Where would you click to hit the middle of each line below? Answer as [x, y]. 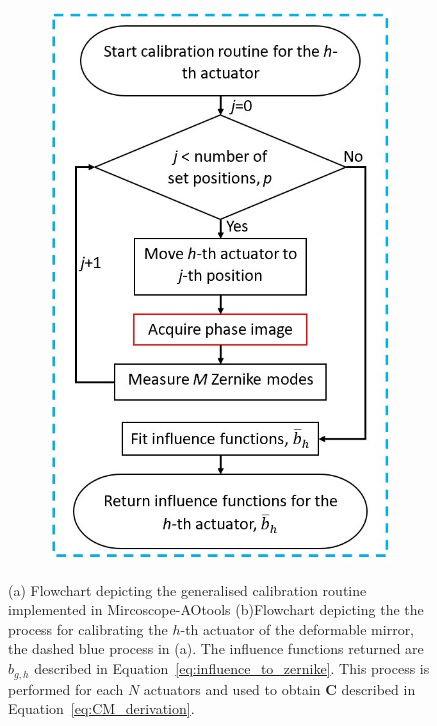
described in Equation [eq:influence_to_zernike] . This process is [232, 668]
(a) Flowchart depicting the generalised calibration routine [187, 589]
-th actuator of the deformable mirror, [297, 628]
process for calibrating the [88, 628]
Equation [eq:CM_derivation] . [101, 708]
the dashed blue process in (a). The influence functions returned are [216, 648]
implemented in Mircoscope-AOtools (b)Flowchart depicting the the [216, 609]
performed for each [66, 688]
